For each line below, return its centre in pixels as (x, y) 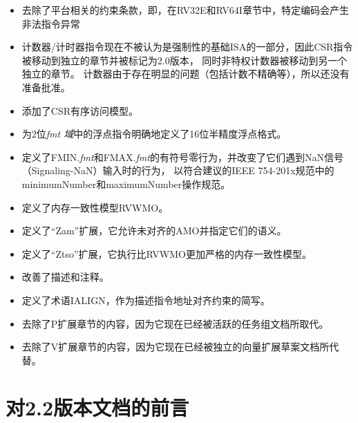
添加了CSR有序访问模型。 (80, 110)
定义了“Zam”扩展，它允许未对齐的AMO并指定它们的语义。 (154, 231)
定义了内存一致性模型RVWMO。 (95, 207)
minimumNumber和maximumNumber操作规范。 (126, 184)
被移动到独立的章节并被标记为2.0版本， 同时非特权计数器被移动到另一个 (185, 60)
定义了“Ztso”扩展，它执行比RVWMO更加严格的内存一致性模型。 (167, 253)
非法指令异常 (51, 23)
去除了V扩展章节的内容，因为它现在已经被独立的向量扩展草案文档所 (176, 347)
